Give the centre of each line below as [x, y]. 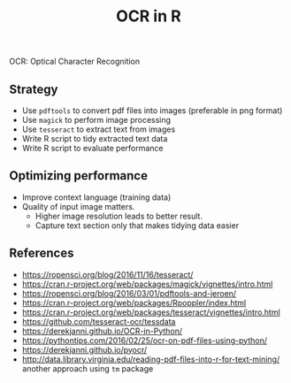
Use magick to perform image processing [96, 120]
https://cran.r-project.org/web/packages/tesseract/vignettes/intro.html [151, 312]
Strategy [34, 89]
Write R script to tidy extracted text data [95, 138]
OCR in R [149, 16]
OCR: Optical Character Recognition [75, 61]
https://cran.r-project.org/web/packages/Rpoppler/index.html [134, 303]
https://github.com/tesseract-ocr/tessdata [99, 321]
